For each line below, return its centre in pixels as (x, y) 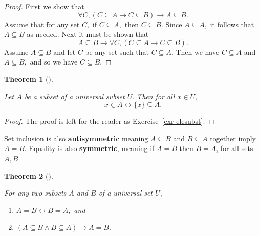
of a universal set (126, 193)
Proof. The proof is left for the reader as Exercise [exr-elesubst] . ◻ (109, 121)
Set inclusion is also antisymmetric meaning (76, 138)
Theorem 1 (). (29, 79)
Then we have (198, 51)
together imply (233, 138)
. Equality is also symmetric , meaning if (89, 148)
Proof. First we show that (44, 6)
